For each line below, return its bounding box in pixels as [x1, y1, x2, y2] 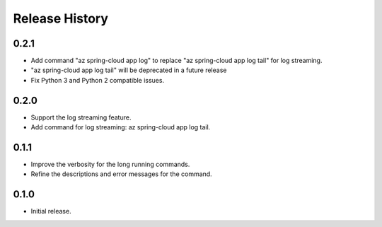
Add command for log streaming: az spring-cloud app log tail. [30, 123, 211, 132]
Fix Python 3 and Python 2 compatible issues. [30, 76, 165, 84]
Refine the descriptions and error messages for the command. [30, 170, 212, 178]
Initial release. [30, 207, 71, 216]
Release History [13, 11, 109, 26]
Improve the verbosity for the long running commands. [30, 160, 190, 169]
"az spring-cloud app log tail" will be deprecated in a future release [30, 66, 227, 74]
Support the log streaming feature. [30, 113, 132, 122]
